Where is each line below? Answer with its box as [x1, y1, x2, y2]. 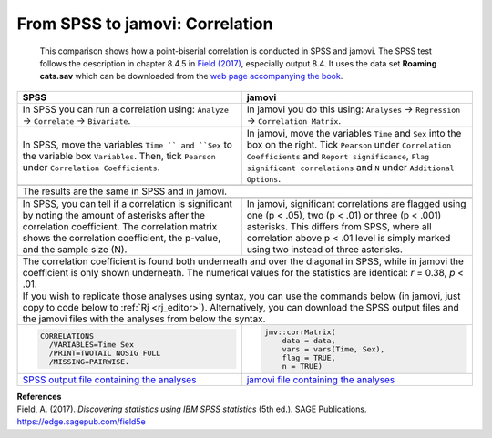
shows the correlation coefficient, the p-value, [22, 231, 221, 244]
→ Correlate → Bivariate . [22, 114, 131, 127]
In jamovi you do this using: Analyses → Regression [246, 103, 461, 116]
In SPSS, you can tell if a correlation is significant [22, 197, 232, 209]
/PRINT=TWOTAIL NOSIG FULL [48, 349, 161, 359]
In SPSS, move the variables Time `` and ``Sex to [22, 138, 232, 150]
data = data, [282, 335, 336, 345]
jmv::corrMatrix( [264, 327, 336, 337]
